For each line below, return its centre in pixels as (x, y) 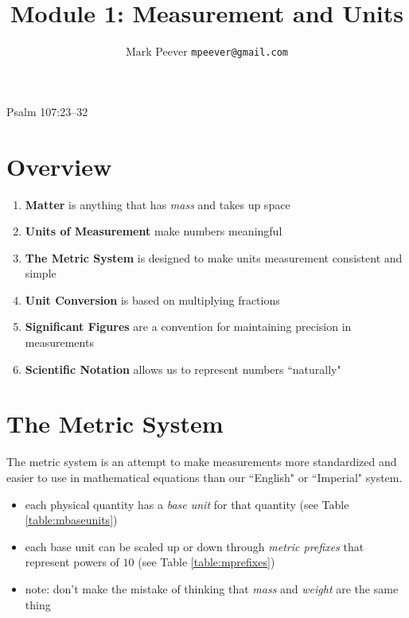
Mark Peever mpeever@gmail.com (207, 51)
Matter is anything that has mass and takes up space (158, 204)
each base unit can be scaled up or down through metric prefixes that (195, 546)
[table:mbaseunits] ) (71, 520)
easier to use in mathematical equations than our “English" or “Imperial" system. (204, 477)
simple (41, 273)
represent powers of (72, 562)
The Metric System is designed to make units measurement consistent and (214, 257)
